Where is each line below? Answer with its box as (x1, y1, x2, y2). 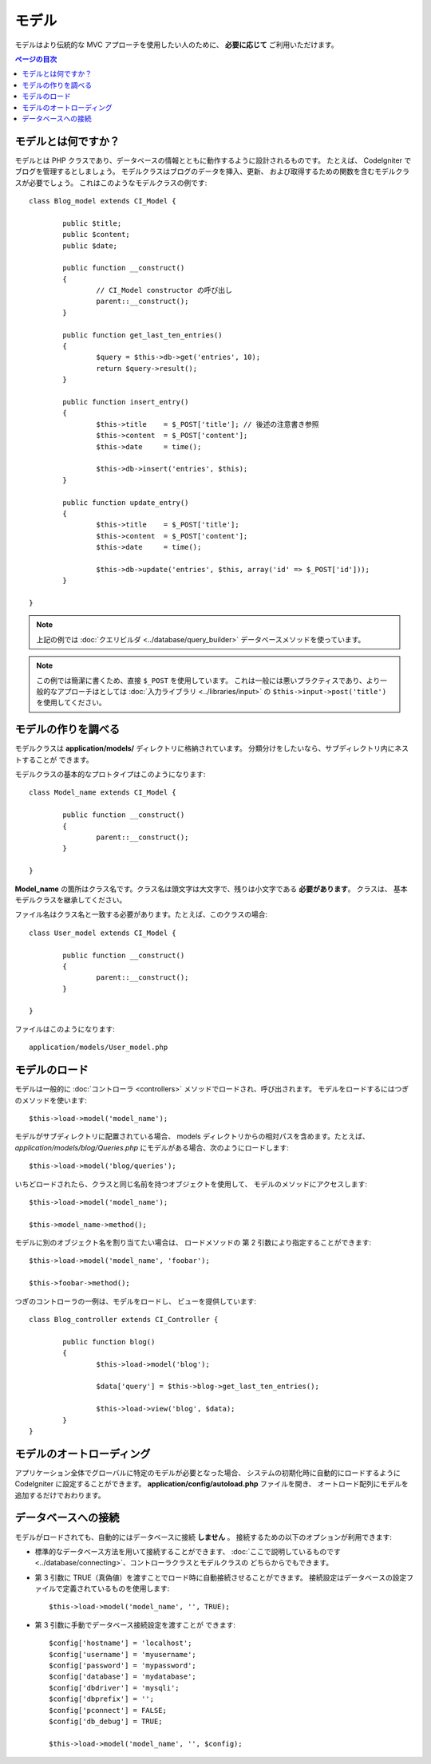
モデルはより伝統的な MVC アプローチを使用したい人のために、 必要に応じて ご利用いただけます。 (14, 40, 338, 49)
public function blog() (62, 1337, 156, 1346)
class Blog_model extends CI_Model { (29, 196, 177, 205)
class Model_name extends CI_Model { (29, 788, 177, 797)
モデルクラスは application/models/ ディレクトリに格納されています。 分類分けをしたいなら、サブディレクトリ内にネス (14, 744, 409, 753)
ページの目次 (14, 54, 57, 64)
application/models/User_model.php (29, 1043, 168, 1052)
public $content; (62, 230, 131, 239)
